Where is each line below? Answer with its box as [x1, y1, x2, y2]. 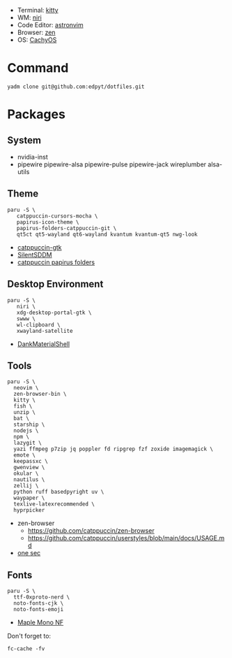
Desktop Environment [7, 278, 104, 290]
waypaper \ [13, 494, 45, 502]
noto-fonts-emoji [13, 606, 64, 613]
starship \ [13, 421, 45, 429]
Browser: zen [17, 28, 56, 36]
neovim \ [13, 385, 39, 392]
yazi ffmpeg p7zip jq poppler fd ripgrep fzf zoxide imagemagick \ [13, 445, 214, 453]
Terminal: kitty [17, 6, 59, 14]
